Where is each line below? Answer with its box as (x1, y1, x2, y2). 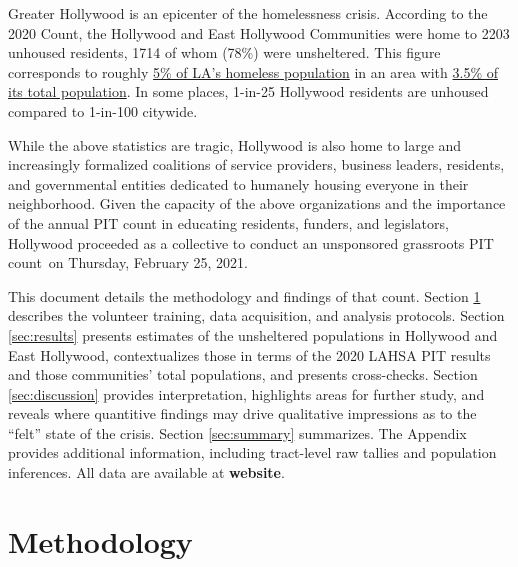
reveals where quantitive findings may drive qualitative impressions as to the (8, 403, 477, 424)
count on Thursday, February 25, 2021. (8, 252, 248, 273)
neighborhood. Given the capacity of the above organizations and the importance (8, 193, 506, 214)
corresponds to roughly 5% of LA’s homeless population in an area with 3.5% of (8, 61, 498, 82)
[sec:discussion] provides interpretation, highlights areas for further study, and (8, 383, 485, 404)
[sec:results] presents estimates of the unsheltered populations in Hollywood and (8, 324, 498, 345)
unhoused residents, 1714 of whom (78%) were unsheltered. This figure (8, 42, 441, 63)
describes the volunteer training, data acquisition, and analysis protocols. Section (8, 305, 505, 326)
